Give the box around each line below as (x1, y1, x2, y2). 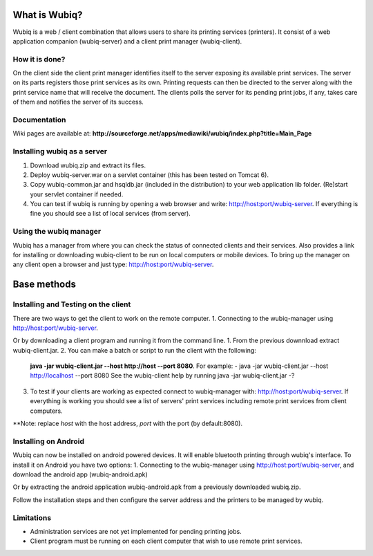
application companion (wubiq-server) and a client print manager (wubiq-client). (12, 37, 242, 45)
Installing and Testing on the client (12, 299, 131, 309)
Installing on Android (12, 436, 85, 446)
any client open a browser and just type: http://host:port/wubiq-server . (12, 260, 214, 269)
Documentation (12, 115, 66, 124)
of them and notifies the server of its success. (12, 98, 144, 106)
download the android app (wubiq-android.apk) (12, 470, 148, 479)
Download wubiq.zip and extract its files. (30, 161, 146, 169)
